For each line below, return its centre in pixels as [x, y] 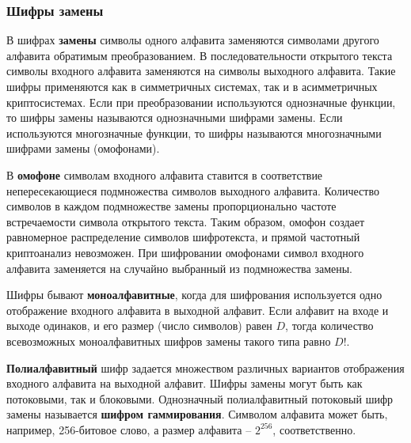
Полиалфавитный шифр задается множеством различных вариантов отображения [205, 367]
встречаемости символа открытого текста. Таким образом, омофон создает [186, 221]
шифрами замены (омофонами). [83, 148]
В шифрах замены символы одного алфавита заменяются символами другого [193, 40]
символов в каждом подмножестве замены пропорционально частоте [171, 206]
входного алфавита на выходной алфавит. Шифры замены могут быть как [185, 383]
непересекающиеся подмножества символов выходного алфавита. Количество [193, 190]
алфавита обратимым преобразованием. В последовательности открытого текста [200, 55]
